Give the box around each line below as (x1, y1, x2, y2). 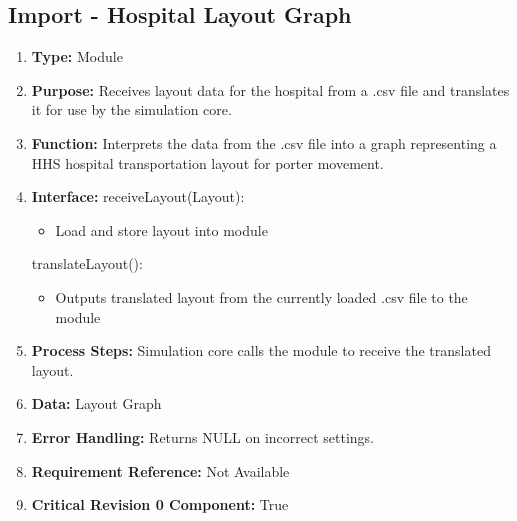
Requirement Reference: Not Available (31, 460, 290, 481)
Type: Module (31, 46, 123, 67)
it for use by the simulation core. (31, 99, 232, 120)
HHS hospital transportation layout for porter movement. (31, 152, 384, 173)
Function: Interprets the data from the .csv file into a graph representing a (31, 132, 497, 153)
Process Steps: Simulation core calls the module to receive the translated (31, 340, 491, 361)
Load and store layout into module (55, 219, 268, 240)
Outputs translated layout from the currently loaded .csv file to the (55, 286, 468, 307)
